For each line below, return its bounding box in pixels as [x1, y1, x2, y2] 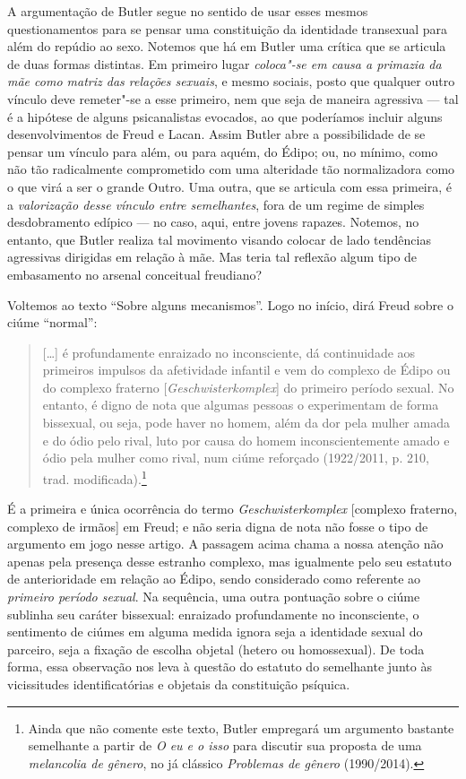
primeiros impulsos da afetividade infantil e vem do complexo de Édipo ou [42, 360, 451, 379]
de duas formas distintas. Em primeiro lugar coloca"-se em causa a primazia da [7, 54, 442, 73]
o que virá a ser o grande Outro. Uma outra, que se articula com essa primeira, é [7, 177, 453, 195]
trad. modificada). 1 [42, 466, 147, 488]
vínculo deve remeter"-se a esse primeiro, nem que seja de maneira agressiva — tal [7, 89, 459, 108]
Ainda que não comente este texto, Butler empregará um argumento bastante [28, 718, 454, 737]
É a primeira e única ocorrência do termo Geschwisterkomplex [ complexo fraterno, [7, 499, 458, 518]
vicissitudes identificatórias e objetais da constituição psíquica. [7, 675, 350, 694]
